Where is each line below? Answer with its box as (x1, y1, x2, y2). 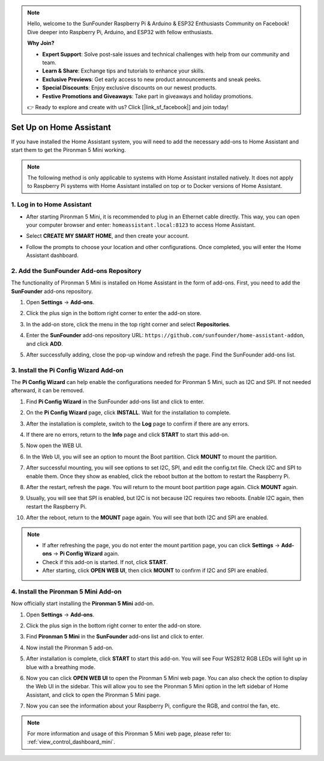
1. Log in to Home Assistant (11, 200, 92, 209)
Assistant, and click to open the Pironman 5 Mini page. (26, 691, 161, 699)
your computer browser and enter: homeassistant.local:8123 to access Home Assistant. (26, 221, 256, 228)
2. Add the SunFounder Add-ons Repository (11, 266, 142, 275)
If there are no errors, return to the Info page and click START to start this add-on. (26, 431, 230, 438)
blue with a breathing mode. (26, 663, 96, 670)
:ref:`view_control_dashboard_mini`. (27, 738, 115, 745)
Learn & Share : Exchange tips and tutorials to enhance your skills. (42, 67, 205, 74)
